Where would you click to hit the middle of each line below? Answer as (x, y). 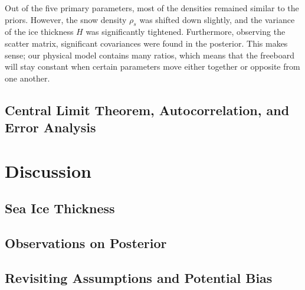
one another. (27, 78)
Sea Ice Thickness (60, 208)
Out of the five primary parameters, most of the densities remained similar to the (152, 8)
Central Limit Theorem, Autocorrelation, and (147, 110)
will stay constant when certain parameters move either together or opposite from (152, 66)
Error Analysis (50, 127)
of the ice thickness (39, 32)
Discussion (48, 170)
